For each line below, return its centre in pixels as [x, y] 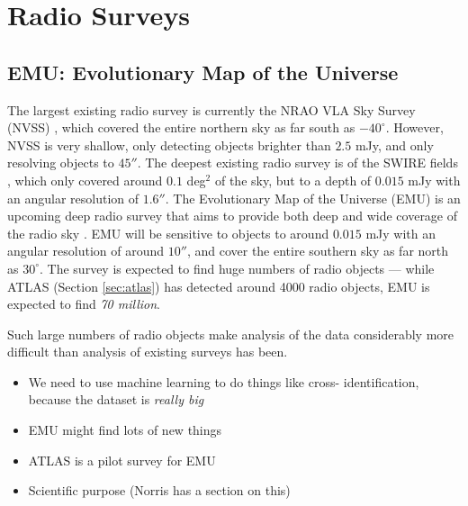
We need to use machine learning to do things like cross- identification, [224, 381]
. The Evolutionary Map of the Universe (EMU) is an [313, 198]
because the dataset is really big [116, 399]
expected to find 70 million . [84, 304]
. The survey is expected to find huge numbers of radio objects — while [237, 268]
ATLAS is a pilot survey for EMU [122, 460]
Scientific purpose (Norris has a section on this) [159, 490]
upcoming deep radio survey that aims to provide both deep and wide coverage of [233, 216]
